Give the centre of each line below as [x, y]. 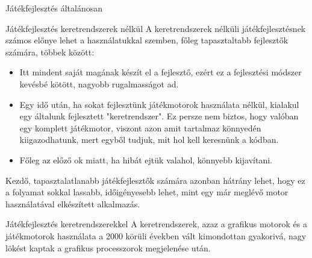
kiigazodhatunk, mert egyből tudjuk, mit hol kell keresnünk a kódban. [149, 140]
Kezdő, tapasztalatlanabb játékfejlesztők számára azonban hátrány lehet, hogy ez [155, 180]
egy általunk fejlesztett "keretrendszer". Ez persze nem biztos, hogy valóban [159, 116]
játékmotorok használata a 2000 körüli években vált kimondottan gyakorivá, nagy [156, 235]
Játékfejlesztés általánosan [54, 8]
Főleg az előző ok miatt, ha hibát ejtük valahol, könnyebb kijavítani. [146, 159]
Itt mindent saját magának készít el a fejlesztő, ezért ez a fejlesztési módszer [161, 72]
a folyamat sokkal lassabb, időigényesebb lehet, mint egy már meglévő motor [147, 192]
